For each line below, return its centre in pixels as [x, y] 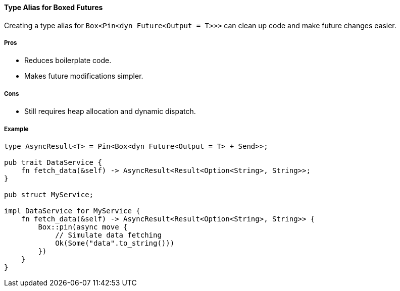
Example [16, 129]
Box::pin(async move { [83, 227]
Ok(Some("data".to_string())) [115, 243]
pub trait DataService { [53, 162]
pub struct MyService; [49, 194]
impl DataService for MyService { [72, 211]
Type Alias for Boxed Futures [54, 7]
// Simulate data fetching [108, 235]
